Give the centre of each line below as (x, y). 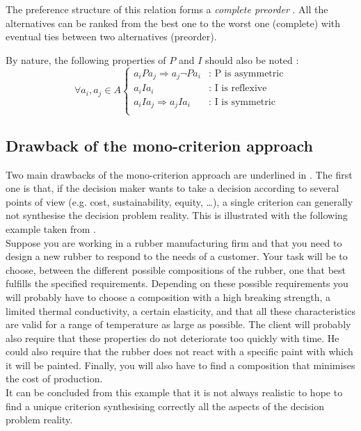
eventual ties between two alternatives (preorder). (111, 36)
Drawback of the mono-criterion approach (159, 145)
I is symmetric (245, 102)
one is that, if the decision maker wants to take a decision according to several (173, 188)
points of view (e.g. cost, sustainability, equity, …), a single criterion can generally (179, 201)
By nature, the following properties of (86, 59)
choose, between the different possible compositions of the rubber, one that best (176, 269)
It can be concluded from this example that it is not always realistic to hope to (174, 392)
